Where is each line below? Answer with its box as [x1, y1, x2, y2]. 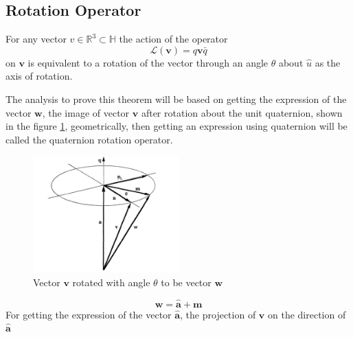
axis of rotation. [5, 69, 73, 83]
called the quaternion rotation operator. [5, 132, 173, 146]
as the [315, 55, 341, 69]
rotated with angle [72, 275, 150, 289]
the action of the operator [119, 32, 228, 46]
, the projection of [180, 307, 256, 321]
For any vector [5, 32, 67, 46]
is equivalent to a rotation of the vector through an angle [27, 55, 269, 69]
